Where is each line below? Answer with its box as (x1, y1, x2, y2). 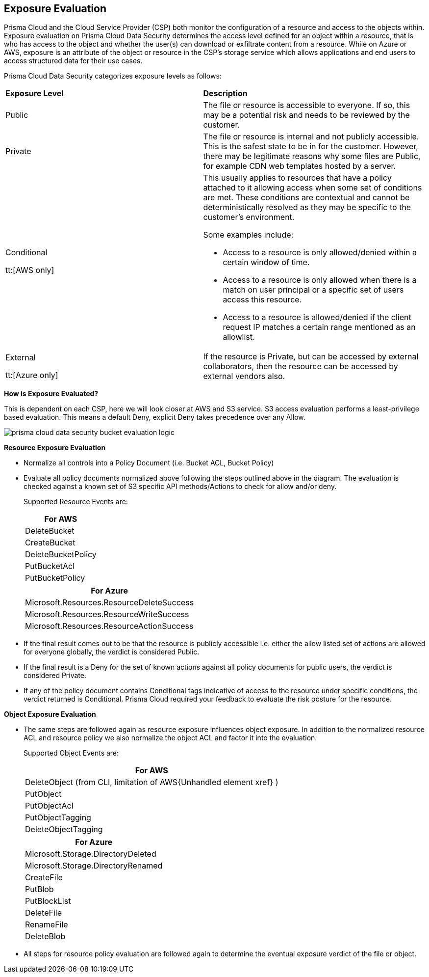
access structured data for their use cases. (4, 56, 143, 65)
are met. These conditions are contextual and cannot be (203, 192, 410, 203)
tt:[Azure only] (5, 370, 58, 380)
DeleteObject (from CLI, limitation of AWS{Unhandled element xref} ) (25, 777, 278, 787)
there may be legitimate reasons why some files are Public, (203, 151, 421, 162)
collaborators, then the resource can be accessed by (203, 361, 398, 372)
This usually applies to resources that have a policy (203, 173, 392, 183)
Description (203, 88, 248, 99)
